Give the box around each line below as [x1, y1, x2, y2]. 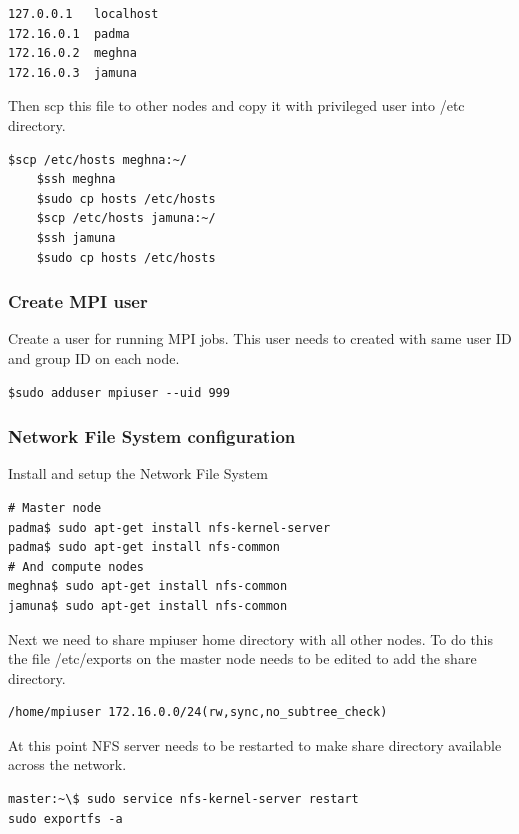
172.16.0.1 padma [8, 26, 130, 41]
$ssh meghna [36, 172, 116, 187]
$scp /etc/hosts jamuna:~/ [36, 211, 216, 226]
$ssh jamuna [36, 230, 116, 245]
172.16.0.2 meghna [8, 46, 137, 61]
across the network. [8, 754, 127, 775]
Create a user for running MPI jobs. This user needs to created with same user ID [8, 328, 512, 349]
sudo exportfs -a [8, 811, 123, 826]
